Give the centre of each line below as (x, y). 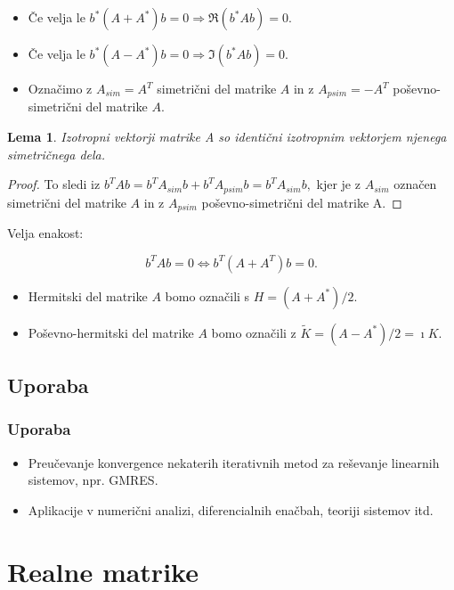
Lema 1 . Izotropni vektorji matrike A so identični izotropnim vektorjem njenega (227, 137)
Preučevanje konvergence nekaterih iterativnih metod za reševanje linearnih (234, 462)
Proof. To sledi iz (54, 184)
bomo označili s (207, 295)
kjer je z (338, 184)
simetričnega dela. (57, 154)
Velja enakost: (45, 233)
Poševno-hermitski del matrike (111, 332)
